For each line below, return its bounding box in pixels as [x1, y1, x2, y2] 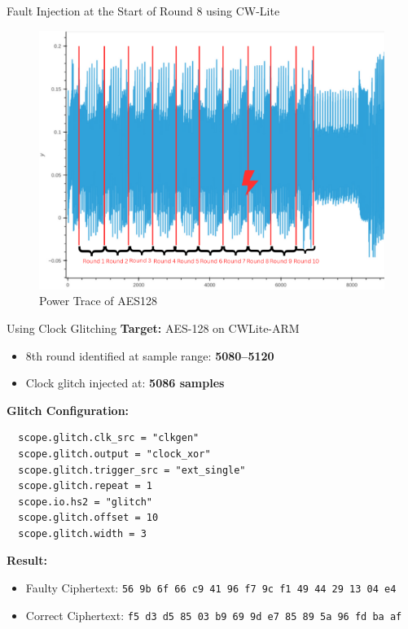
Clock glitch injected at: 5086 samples [25, 374, 225, 391]
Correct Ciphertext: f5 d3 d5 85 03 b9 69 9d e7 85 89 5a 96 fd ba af [25, 606, 402, 623]
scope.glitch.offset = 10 [18, 512, 159, 524]
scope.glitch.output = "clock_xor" [18, 448, 211, 460]
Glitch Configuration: [7, 401, 129, 418]
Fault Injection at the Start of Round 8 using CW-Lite [7, 2, 280, 19]
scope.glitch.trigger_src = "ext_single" [18, 464, 246, 476]
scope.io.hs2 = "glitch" [18, 496, 152, 508]
